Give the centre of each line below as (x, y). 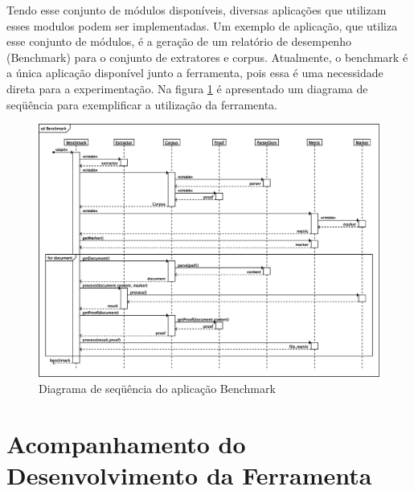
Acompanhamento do (126, 443)
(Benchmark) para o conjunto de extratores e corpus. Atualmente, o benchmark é (207, 57)
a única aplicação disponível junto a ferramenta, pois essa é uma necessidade (195, 73)
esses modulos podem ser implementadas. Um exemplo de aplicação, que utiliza (202, 25)
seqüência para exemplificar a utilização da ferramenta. (142, 104)
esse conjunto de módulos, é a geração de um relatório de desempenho (179, 41)
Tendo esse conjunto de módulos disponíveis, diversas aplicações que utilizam (197, 10)
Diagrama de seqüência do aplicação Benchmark (157, 388)
